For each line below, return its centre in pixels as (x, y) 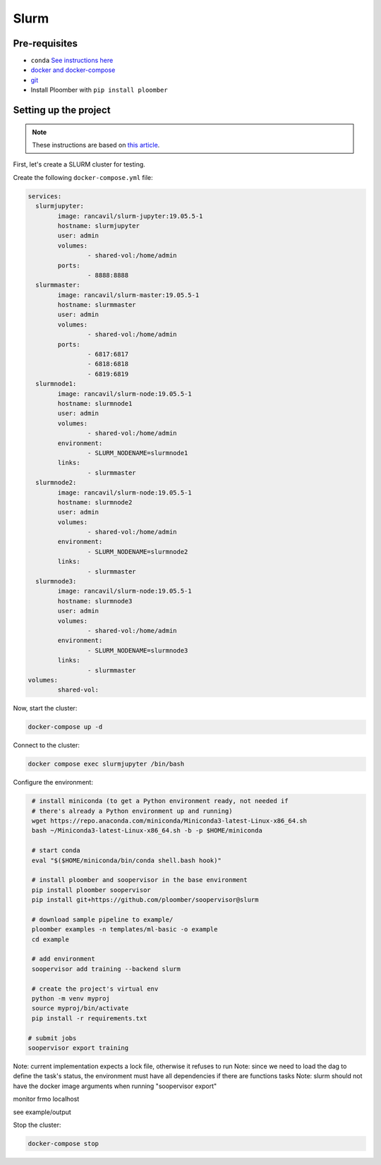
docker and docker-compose (73, 70)
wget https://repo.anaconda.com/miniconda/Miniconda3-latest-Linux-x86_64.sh (169, 821)
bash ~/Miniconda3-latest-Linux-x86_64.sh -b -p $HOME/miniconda (147, 831)
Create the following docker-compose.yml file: (83, 177)
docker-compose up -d (65, 727)
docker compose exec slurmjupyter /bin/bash (106, 764)
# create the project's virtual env (95, 989)
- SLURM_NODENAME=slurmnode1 (138, 453)
